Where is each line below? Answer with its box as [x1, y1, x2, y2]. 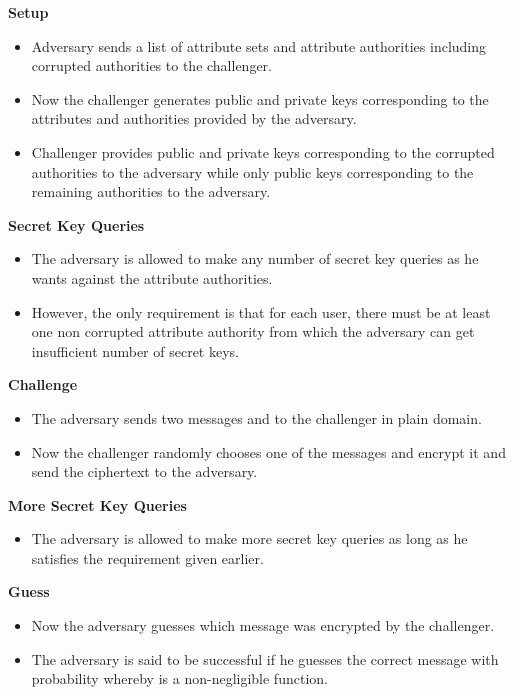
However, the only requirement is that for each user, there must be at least [31, 301, 491, 322]
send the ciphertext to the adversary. [31, 461, 258, 482]
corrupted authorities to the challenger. [31, 55, 272, 76]
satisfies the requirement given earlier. [31, 547, 264, 568]
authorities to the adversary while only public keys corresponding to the [31, 161, 474, 182]
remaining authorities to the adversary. [31, 181, 271, 202]
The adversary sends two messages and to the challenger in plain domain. [31, 407, 482, 428]
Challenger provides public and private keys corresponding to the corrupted [31, 141, 495, 162]
